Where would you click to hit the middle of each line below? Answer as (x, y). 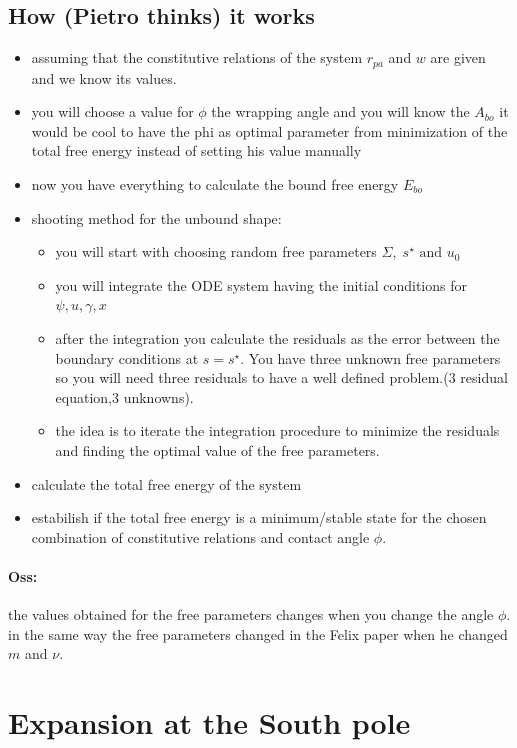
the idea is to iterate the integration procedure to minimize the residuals (277, 430)
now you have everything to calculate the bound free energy (215, 184)
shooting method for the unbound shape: (156, 217)
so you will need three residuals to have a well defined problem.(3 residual (281, 377)
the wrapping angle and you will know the (340, 111)
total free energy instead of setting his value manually (196, 150)
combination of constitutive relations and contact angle (200, 536)
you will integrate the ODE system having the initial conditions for (261, 284)
